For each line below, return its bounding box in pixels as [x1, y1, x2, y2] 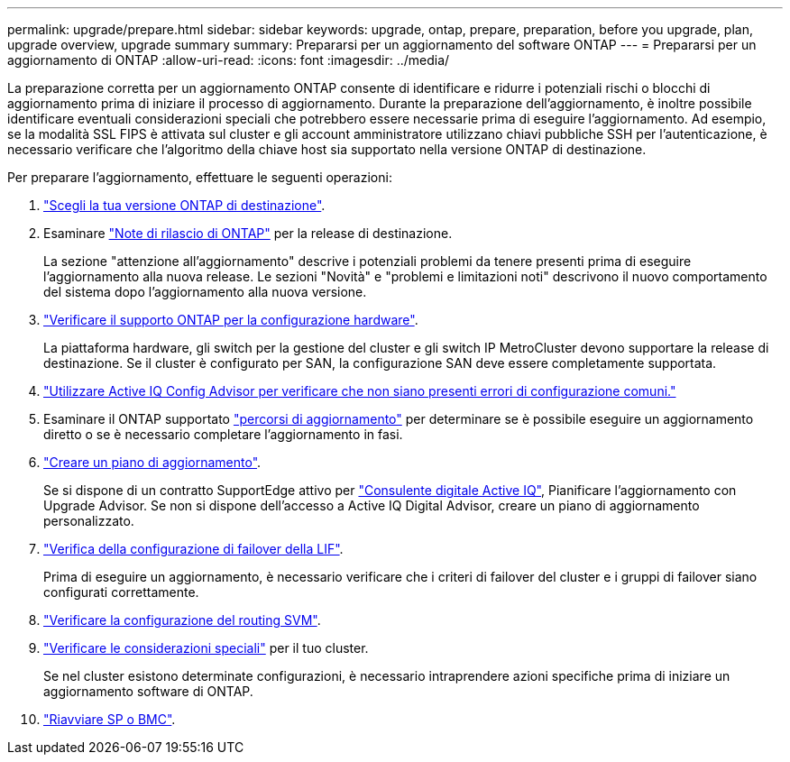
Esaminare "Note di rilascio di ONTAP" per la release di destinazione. [43, 225, 453, 241]
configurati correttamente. [43, 584, 199, 600]
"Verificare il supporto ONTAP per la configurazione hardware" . [43, 312, 418, 327]
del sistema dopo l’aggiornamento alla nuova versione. [43, 284, 367, 299]
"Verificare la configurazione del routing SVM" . [43, 612, 321, 628]
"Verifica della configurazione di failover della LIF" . [43, 541, 344, 556]
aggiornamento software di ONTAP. [43, 684, 253, 699]
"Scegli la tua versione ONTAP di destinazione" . [43, 197, 326, 213]
